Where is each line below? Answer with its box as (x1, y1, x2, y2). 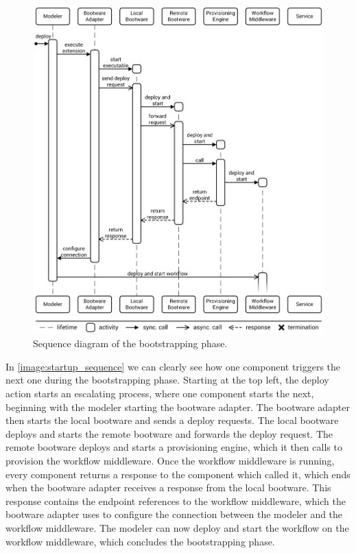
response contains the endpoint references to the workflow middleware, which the (5, 493, 346, 508)
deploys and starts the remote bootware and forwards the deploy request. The (5, 426, 333, 440)
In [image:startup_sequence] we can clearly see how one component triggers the (5, 359, 341, 373)
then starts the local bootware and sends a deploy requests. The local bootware (5, 413, 339, 427)
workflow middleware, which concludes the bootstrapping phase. (5, 534, 275, 548)
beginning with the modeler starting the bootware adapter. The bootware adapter (5, 399, 351, 414)
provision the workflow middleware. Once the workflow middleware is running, (5, 454, 335, 468)
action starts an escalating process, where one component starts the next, (5, 386, 314, 401)
